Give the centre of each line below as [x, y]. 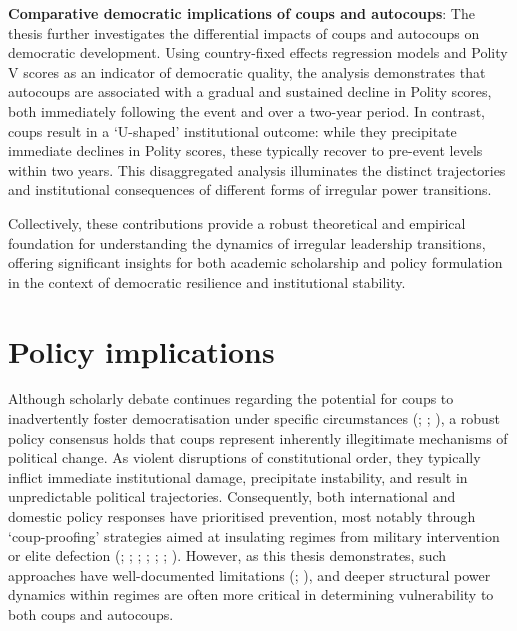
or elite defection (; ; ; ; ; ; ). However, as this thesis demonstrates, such [227, 555]
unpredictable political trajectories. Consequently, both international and [232, 496]
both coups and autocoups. [91, 613]
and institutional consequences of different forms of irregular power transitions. [250, 189]
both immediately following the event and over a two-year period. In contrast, [247, 110]
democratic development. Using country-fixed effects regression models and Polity [258, 52]
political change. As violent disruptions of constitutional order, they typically [244, 457]
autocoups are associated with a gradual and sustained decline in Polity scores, [250, 91]
